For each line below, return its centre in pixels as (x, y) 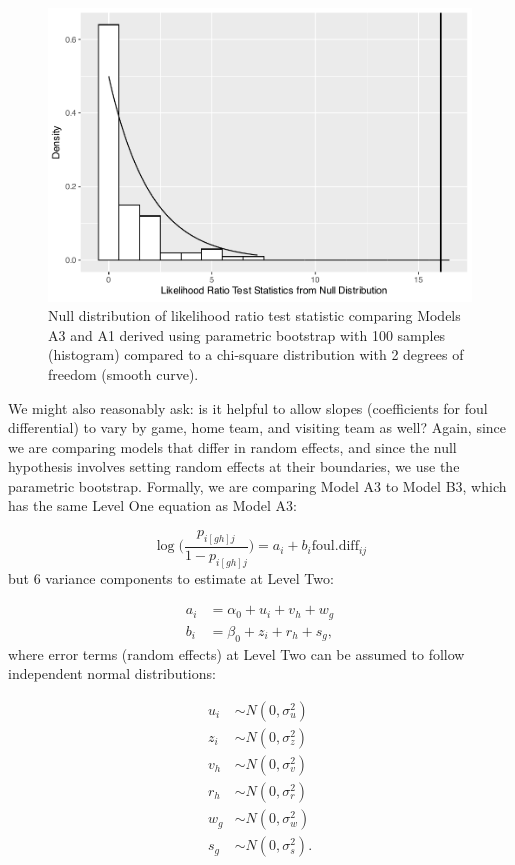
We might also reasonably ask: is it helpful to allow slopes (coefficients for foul (248, 407)
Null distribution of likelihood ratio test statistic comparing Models (254, 315)
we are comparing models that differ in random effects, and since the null (232, 446)
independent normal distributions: (112, 673)
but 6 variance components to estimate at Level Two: (171, 577)
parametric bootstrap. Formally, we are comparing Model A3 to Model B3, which (257, 485)
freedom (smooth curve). (123, 373)
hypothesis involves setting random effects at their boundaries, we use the (234, 466)
